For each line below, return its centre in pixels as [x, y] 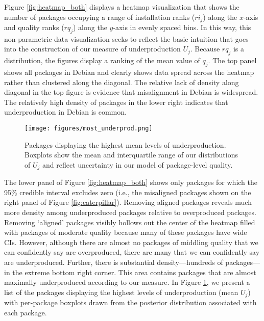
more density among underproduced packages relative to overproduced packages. [130, 212]
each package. [26, 312]
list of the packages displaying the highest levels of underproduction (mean [121, 292]
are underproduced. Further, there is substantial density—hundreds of [114, 262]
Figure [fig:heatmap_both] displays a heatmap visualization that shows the [122, 7]
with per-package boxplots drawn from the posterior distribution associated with [130, 302]
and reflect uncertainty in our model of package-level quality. [138, 164]
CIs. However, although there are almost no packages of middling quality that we [131, 242]
